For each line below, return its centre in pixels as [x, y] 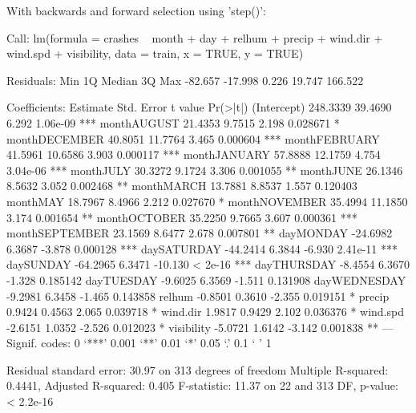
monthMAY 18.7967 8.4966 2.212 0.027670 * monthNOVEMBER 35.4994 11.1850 [207, 201]
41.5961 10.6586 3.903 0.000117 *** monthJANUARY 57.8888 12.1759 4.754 [194, 154]
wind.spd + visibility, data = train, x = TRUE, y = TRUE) [155, 53]
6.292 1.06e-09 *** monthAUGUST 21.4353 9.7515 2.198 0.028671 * [173, 122]
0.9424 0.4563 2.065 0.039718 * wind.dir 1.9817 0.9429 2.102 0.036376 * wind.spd [205, 312]
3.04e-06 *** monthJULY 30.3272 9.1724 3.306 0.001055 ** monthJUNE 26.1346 [205, 170]
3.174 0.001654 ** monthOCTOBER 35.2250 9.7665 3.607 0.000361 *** [182, 217]
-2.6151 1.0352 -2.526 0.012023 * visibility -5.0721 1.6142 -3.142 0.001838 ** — [200, 327]
